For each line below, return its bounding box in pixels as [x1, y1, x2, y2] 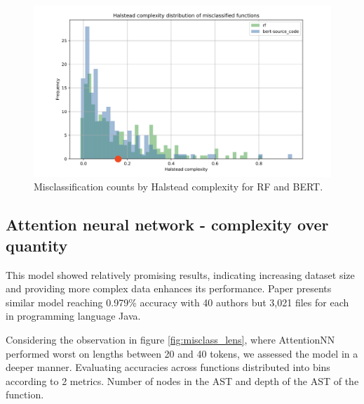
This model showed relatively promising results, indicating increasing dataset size [6, 267, 355, 282]
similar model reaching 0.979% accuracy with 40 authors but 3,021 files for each [6, 294, 349, 309]
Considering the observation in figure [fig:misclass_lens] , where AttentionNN [6, 332, 335, 347]
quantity [6, 234, 68, 256]
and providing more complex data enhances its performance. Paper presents [6, 281, 332, 296]
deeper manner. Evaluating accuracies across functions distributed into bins [6, 360, 330, 374]
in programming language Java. [6, 308, 141, 323]
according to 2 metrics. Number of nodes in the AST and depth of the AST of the [6, 373, 359, 388]
